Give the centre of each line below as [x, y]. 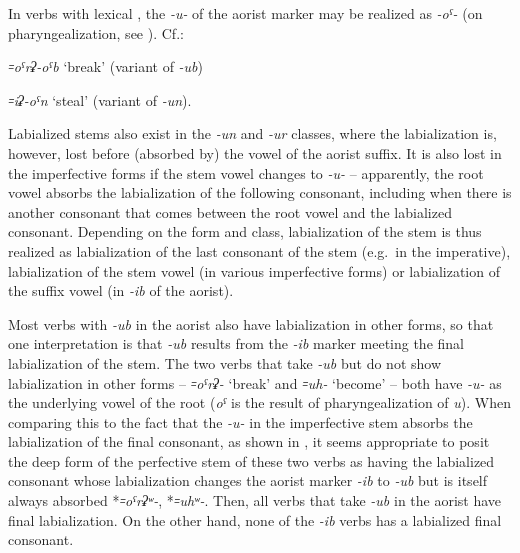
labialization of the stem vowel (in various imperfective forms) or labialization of [254, 270]
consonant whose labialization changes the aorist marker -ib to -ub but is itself [248, 480]
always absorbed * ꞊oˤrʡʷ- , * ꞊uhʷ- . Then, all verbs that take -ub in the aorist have [255, 500]
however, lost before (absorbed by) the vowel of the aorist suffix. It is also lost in [255, 152]
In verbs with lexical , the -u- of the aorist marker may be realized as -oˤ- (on [245, 13]
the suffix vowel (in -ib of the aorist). [121, 290]
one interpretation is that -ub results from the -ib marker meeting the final [236, 343]
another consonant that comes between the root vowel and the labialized [230, 211]
